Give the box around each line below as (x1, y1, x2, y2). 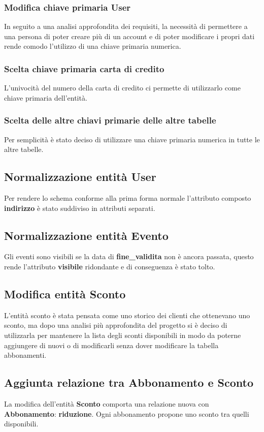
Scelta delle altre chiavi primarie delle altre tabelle (4, 114, 216, 127)
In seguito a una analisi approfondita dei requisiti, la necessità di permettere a (4, 21, 248, 32)
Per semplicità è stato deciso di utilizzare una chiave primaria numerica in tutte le (4, 134, 260, 144)
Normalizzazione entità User (4, 169, 156, 184)
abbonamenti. (4, 350, 47, 360)
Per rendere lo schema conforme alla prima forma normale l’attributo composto (4, 193, 251, 203)
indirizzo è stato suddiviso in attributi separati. (4, 202, 155, 213)
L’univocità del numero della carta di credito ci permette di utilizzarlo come (4, 82, 241, 93)
